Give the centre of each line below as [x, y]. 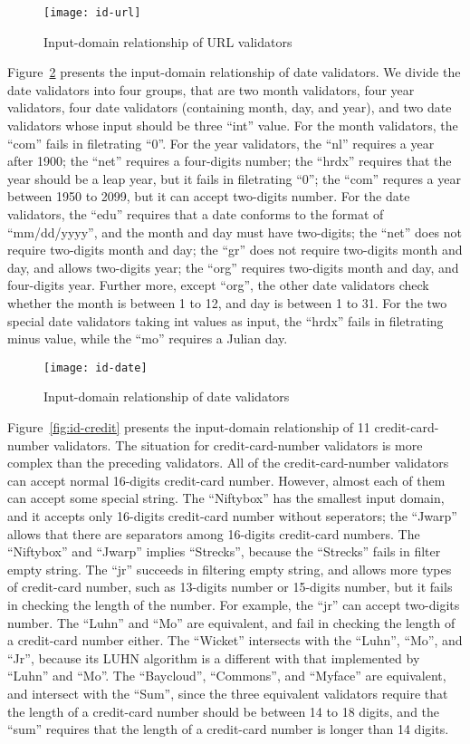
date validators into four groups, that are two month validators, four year [211, 89]
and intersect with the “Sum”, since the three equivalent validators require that [228, 693]
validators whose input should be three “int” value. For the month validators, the [233, 126]
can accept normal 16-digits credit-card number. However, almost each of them [226, 480]
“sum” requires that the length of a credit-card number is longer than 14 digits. [228, 729]
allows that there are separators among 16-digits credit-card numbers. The [214, 533]
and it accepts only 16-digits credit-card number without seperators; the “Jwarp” [232, 515]
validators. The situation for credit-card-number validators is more [238, 444]
